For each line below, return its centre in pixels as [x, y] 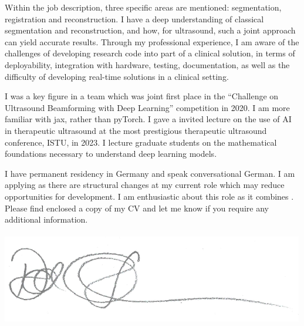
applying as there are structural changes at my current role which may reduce [145, 185]
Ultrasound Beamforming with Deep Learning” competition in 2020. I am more [147, 107]
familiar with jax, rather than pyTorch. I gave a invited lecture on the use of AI [148, 119]
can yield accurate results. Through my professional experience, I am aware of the [152, 41]
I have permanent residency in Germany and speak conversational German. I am [150, 173]
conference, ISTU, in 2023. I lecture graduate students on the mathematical [141, 142]
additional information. [46, 219]
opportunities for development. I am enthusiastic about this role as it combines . [149, 196]
